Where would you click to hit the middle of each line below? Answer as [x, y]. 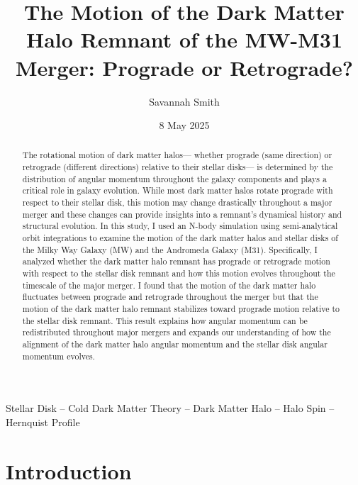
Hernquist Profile [43, 422]
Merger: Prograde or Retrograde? [184, 67]
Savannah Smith [184, 101]
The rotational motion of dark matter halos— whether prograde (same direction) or [177, 155]
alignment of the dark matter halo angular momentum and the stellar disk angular [175, 344]
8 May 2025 [184, 125]
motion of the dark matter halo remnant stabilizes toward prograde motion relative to [181, 309]
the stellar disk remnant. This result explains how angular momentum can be [165, 320]
